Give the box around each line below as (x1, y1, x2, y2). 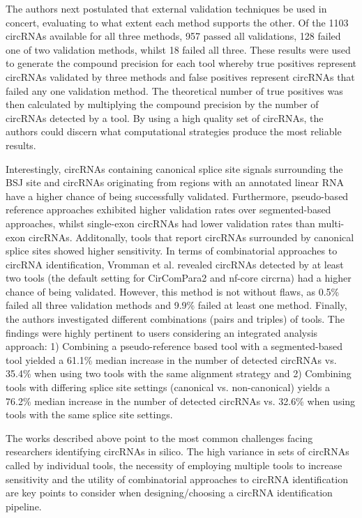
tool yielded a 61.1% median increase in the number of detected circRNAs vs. (6, 352, 337, 367)
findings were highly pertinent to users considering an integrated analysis (6, 325, 318, 340)
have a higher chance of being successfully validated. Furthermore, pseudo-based (6, 188, 349, 203)
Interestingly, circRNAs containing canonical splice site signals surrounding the (6, 161, 343, 176)
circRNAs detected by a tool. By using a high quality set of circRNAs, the (6, 110, 324, 125)
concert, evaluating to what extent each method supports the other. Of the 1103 (6, 15, 349, 29)
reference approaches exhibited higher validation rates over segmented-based (6, 202, 331, 217)
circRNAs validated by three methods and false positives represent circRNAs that (6, 69, 355, 84)
